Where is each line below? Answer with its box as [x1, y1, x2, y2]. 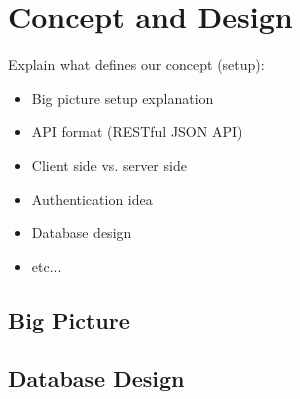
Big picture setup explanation [31, 87, 214, 108]
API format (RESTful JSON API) [31, 121, 243, 142]
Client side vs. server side [31, 154, 187, 175]
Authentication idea [31, 188, 153, 209]
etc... [31, 255, 62, 276]
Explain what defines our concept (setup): [8, 54, 265, 75]
